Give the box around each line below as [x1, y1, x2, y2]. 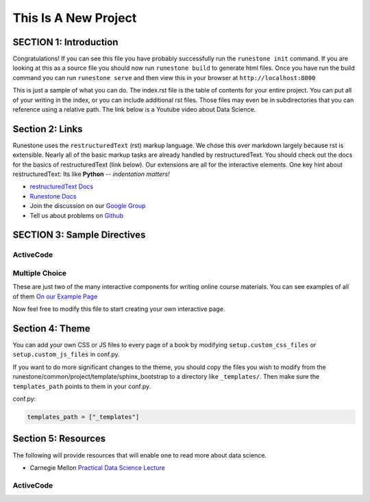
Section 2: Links [12, 123, 83, 135]
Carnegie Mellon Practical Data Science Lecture [29, 463, 166, 472]
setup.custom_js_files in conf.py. [12, 350, 120, 359]
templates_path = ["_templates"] [27, 413, 140, 421]
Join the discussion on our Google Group [29, 202, 146, 210]
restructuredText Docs [29, 182, 94, 191]
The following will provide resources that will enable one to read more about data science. [12, 451, 267, 459]
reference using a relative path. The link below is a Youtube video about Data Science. [12, 105, 256, 114]
